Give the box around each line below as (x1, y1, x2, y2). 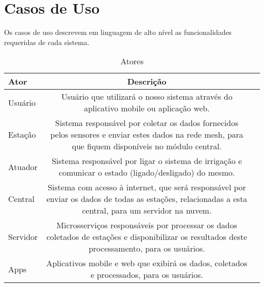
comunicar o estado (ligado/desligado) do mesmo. (58, 167, 235, 179)
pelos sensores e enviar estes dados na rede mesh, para (50, 129, 244, 141)
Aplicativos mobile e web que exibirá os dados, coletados (46, 257, 248, 269)
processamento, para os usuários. (88, 242, 205, 255)
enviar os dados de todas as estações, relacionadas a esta (46, 193, 247, 205)
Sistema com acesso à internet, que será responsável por (47, 181, 246, 193)
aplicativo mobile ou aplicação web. (84, 102, 210, 114)
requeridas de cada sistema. (4, 36, 89, 47)
